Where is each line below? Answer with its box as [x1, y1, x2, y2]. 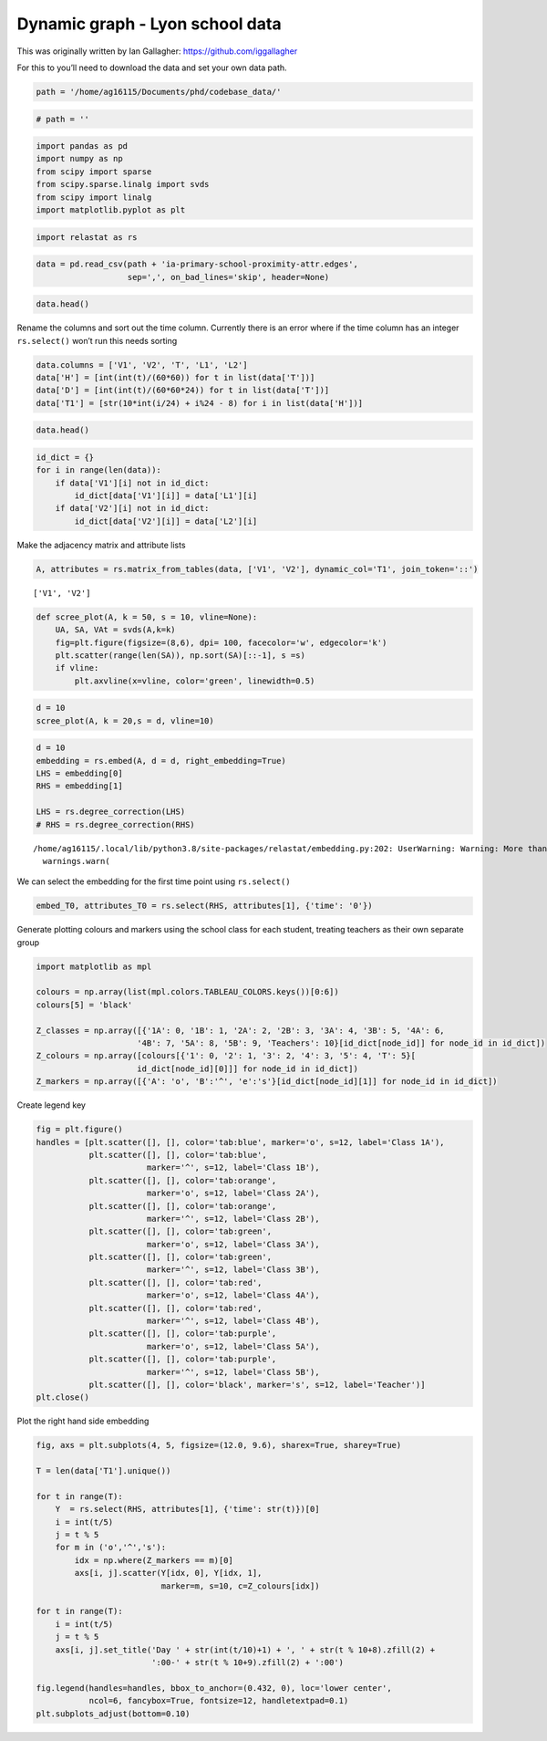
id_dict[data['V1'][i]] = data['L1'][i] [74, 491, 258, 501]
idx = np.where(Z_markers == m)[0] [74, 1555, 234, 1565]
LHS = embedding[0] [36, 768, 123, 779]
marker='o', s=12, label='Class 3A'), [146, 1239, 320, 1249]
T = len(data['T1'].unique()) [36, 1465, 171, 1476]
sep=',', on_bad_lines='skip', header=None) [127, 272, 330, 282]
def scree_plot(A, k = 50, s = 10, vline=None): [36, 611, 258, 622]
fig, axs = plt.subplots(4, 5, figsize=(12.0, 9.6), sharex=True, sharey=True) [36, 1440, 402, 1451]
